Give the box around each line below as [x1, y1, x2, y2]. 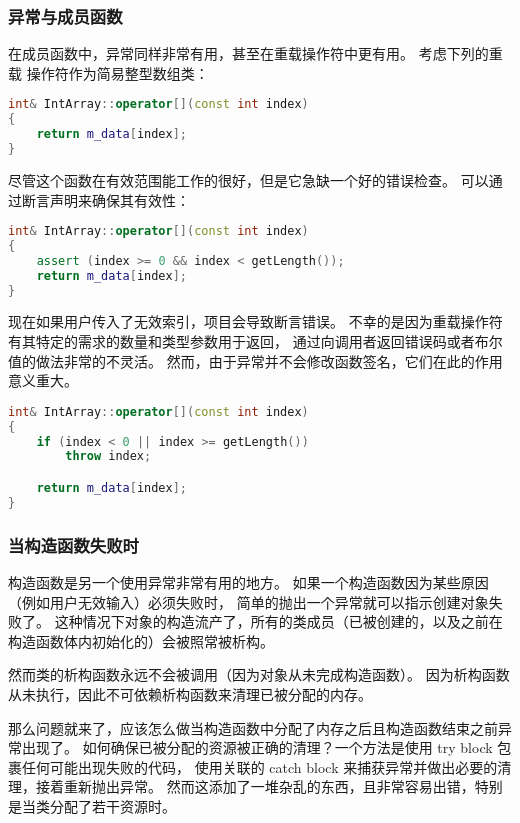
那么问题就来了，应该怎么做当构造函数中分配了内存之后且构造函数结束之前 [8, 717, 498, 738]
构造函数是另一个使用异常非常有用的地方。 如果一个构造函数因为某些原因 [8, 571, 489, 592]
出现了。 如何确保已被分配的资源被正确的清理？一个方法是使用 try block [21, 737, 493, 758]
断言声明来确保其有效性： [21, 189, 190, 210]
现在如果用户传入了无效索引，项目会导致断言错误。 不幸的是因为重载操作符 [8, 311, 503, 332]
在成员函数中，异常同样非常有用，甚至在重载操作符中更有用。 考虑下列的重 [8, 43, 503, 64]
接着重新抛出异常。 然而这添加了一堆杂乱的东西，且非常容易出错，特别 [35, 776, 503, 797]
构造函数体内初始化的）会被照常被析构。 [8, 630, 274, 651]
